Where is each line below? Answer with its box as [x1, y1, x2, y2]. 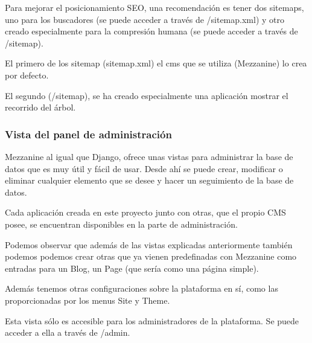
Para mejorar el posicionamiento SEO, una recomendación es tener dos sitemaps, [5, 1, 304, 13]
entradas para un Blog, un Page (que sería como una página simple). [5, 261, 259, 274]
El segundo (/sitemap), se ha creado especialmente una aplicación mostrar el [5, 89, 288, 101]
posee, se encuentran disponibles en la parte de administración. [5, 217, 238, 230]
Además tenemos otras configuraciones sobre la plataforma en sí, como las [5, 282, 278, 295]
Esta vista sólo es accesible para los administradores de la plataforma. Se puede [5, 314, 299, 327]
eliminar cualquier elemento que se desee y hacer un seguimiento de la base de [5, 174, 294, 187]
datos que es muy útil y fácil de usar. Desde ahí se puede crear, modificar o [5, 162, 283, 175]
